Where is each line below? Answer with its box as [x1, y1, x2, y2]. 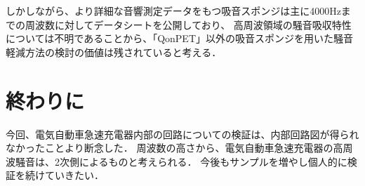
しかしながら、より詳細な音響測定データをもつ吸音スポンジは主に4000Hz [6, 4, 341, 18]
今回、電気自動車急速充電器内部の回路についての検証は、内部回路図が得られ [6, 126, 359, 141]
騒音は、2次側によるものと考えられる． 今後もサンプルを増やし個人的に [15, 154, 347, 168]
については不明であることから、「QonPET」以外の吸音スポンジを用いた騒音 [6, 31, 354, 46]
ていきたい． [44, 168, 104, 182]
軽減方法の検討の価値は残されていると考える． [6, 44, 222, 59]
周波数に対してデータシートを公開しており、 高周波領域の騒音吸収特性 [25, 17, 352, 32]
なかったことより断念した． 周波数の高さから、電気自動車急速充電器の [6, 140, 333, 155]
